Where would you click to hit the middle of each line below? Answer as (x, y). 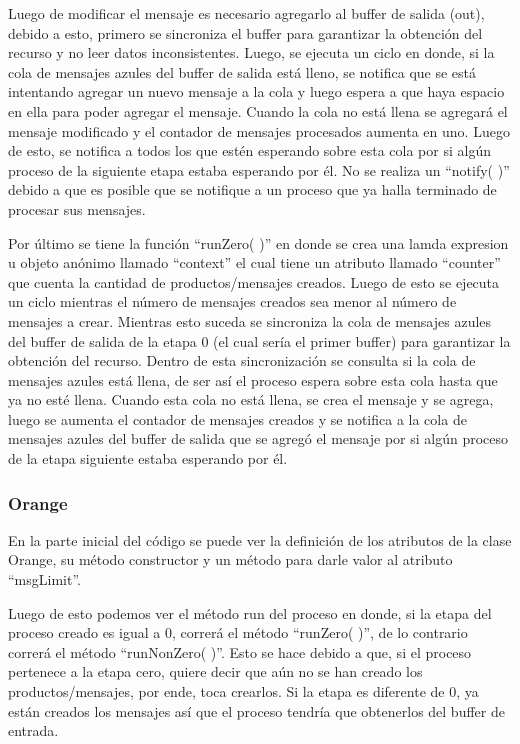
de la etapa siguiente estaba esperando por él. (148, 458)
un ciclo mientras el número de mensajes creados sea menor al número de (232, 301)
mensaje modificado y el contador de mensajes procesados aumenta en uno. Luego (259, 130)
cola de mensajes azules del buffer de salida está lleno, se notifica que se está (242, 71)
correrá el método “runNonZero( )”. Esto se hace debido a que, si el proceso (240, 651)
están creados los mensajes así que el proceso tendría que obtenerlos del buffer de (256, 710)
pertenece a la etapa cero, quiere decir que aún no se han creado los (215, 671)
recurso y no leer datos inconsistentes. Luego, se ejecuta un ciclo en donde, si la (251, 52)
